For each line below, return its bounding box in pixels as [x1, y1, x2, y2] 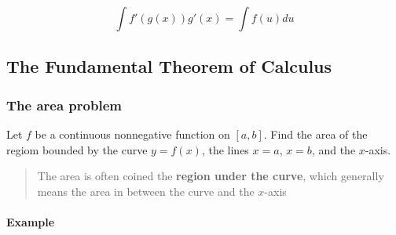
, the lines [201, 141, 249, 157]
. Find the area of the [263, 126, 368, 142]
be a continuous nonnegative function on [35, 126, 230, 142]
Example [6, 213, 55, 230]
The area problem [6, 95, 122, 114]
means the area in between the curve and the [37, 183, 255, 199]
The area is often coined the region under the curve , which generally [37, 168, 384, 184]
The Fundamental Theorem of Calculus [6, 54, 332, 78]
